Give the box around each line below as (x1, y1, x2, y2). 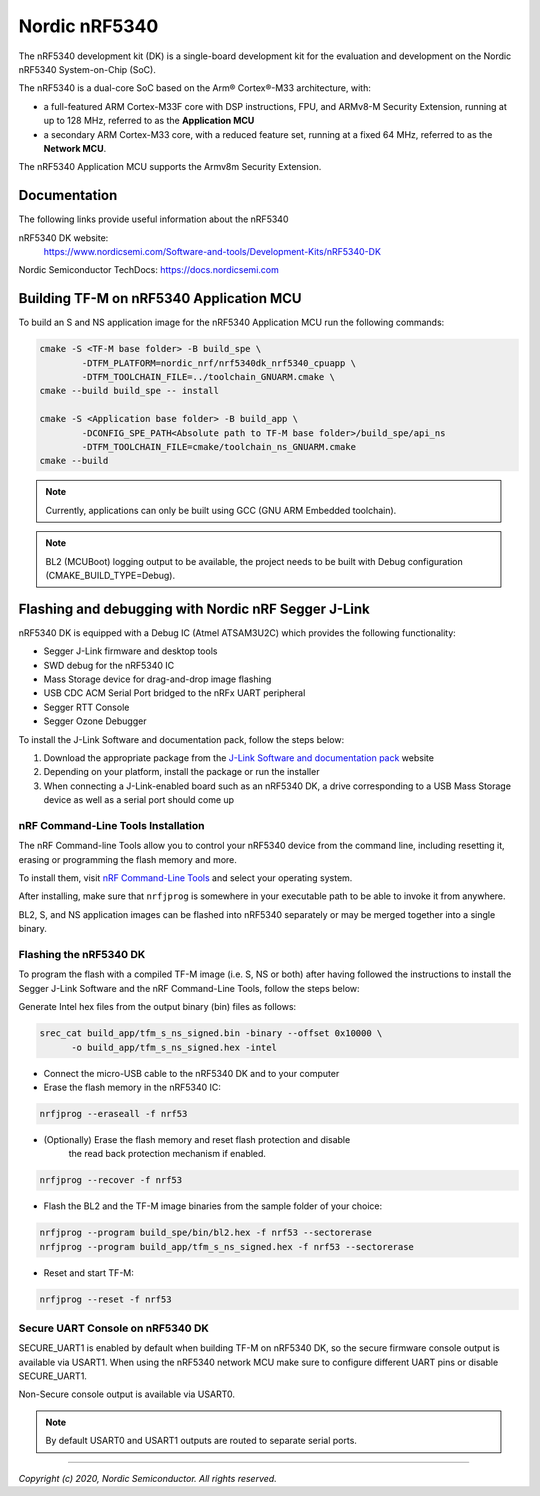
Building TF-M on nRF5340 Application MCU (18, 290, 302, 307)
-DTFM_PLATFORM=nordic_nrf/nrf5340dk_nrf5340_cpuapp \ (81, 357, 357, 369)
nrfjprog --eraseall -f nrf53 (39, 1108, 188, 1119)
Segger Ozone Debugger (43, 715, 147, 727)
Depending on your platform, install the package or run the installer (43, 766, 320, 778)
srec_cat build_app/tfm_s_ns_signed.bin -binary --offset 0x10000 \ (39, 1028, 383, 1039)
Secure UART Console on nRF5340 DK (18, 1321, 210, 1335)
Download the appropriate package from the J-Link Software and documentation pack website (43, 751, 435, 764)
